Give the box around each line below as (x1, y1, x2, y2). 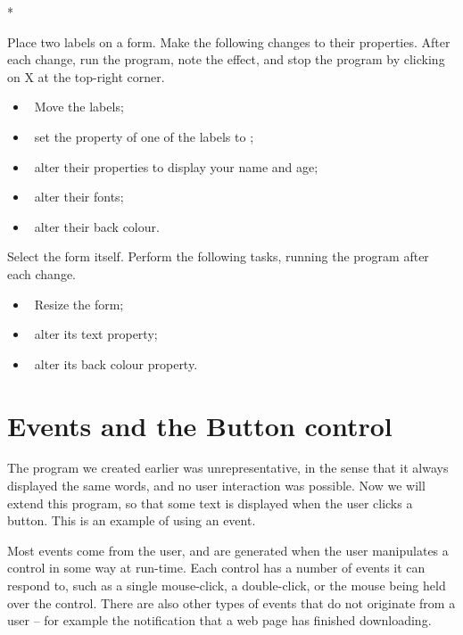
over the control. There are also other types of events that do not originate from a (7, 593, 456, 612)
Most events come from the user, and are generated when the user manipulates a (7, 540, 449, 559)
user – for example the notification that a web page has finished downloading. (7, 611, 432, 630)
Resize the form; (34, 294, 124, 313)
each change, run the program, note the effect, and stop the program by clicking (7, 50, 445, 69)
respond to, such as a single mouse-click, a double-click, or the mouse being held (7, 576, 446, 594)
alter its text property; (34, 325, 158, 343)
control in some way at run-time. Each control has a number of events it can (7, 558, 426, 577)
